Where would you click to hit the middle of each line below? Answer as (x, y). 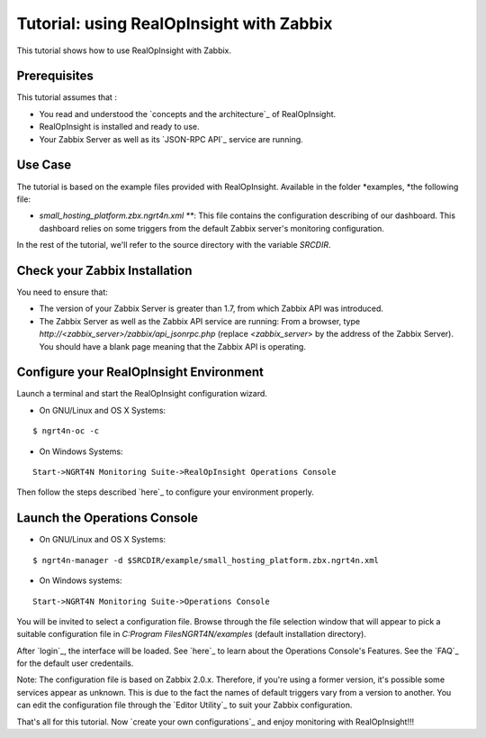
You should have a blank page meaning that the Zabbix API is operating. (172, 346)
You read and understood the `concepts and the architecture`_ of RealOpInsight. (188, 114)
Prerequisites (55, 76)
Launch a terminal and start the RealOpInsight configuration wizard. (142, 394)
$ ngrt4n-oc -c (66, 431)
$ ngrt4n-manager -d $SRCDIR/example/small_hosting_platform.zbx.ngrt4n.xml (206, 560)
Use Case (44, 165)
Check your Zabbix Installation (104, 270)
